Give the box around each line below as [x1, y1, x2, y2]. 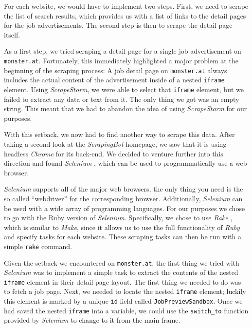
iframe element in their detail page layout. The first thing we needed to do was [4, 276, 241, 287]
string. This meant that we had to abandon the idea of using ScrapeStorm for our [4, 103, 247, 114]
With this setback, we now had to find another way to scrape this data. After [4, 129, 235, 139]
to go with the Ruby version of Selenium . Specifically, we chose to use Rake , [4, 212, 233, 223]
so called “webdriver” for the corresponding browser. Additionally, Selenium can [4, 193, 243, 203]
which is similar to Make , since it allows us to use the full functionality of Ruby [4, 222, 240, 232]
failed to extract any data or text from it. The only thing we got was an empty [4, 94, 239, 104]
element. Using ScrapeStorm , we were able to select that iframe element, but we [4, 84, 244, 94]
